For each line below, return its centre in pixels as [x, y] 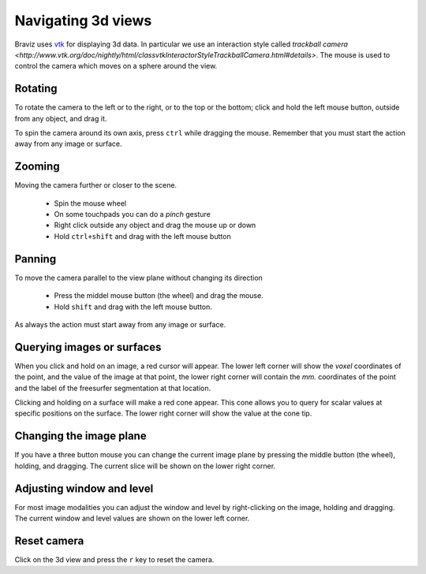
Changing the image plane [80, 436]
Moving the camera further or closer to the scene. [96, 185]
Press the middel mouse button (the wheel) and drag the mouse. [159, 296]
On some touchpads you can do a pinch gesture [132, 214]
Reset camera [49, 540]
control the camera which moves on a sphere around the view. [116, 66]
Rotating [36, 89]
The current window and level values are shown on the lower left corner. [132, 518]
